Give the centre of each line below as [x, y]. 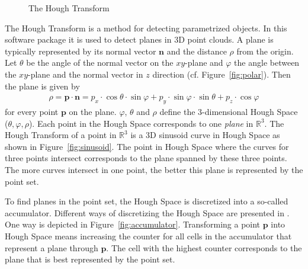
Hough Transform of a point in [61, 135]
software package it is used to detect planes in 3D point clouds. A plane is [139, 39]
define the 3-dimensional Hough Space [229, 111]
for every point [32, 111]
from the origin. [265, 51]
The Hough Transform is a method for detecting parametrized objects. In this [146, 28]
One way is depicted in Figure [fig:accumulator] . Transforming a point [133, 224]
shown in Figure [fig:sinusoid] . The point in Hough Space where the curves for [147, 146]
